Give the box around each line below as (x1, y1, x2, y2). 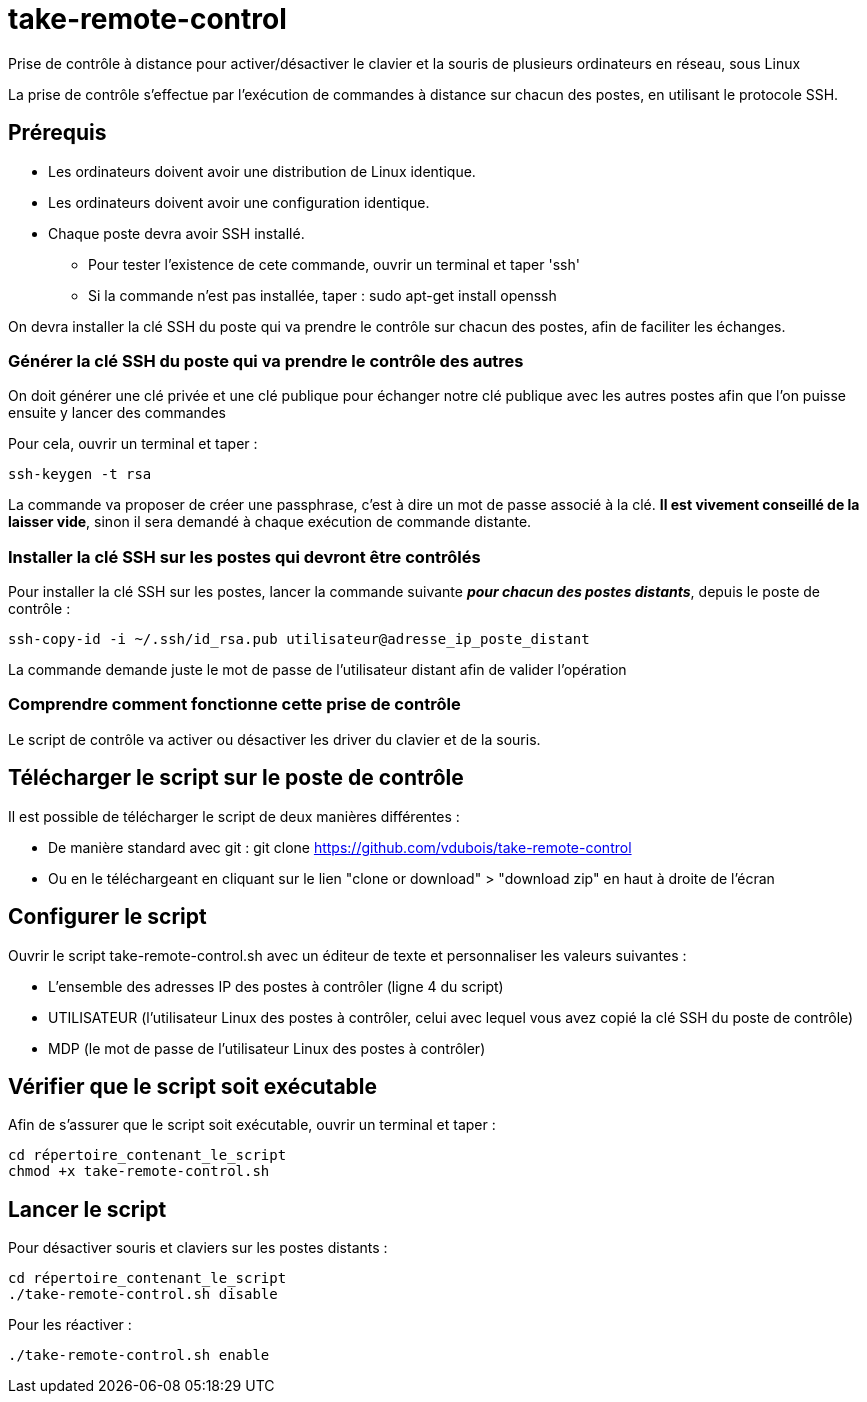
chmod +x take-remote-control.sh (8, 1163, 270, 1180)
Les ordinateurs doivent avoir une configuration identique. (48, 193, 430, 211)
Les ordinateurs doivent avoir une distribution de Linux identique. (48, 162, 476, 180)
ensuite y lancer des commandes (8, 404, 226, 422)
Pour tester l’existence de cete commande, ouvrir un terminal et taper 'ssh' (88, 255, 580, 273)
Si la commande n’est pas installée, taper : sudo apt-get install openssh (88, 286, 557, 304)
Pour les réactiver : (8, 1316, 132, 1334)
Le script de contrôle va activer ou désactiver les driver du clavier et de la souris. (8, 730, 541, 748)
